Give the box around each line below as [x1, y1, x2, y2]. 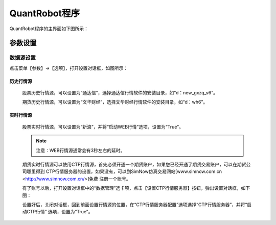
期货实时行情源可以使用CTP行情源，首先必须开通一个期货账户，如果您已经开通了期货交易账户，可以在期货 [22, 161, 246, 168]
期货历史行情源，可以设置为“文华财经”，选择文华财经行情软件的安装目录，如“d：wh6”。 [22, 99, 208, 105]
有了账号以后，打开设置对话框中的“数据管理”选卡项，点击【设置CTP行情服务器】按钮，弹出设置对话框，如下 [22, 185, 250, 191]
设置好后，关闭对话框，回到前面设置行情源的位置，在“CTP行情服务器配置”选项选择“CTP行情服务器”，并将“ [22, 202, 247, 208]
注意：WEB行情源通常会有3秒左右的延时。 [36, 147, 125, 153]
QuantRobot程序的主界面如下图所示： [9, 26, 89, 32]
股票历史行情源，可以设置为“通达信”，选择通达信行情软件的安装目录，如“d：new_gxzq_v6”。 [22, 90, 218, 96]
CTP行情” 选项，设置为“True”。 [26, 209, 93, 215]
